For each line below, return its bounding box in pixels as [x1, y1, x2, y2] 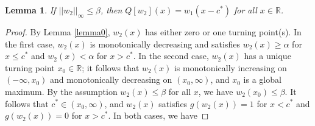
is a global [243, 73, 281, 86]
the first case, [5, 37, 55, 50]
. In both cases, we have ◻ [108, 109, 209, 122]
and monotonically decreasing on [49, 73, 172, 86]
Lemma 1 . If [5, 4, 56, 16]
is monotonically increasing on [174, 61, 287, 74]
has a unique [244, 49, 291, 62]
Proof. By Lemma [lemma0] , [5, 26, 110, 38]
